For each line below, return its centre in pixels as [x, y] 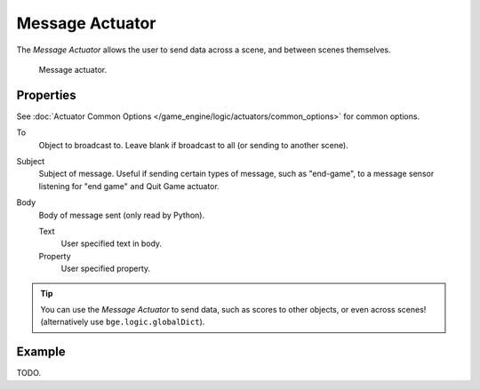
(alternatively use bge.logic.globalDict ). [123, 322]
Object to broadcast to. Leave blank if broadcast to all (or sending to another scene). [193, 145]
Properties [46, 95]
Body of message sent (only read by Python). [121, 215]
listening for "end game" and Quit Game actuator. [129, 186]
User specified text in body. [112, 243]
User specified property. [106, 269]
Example [41, 352]
